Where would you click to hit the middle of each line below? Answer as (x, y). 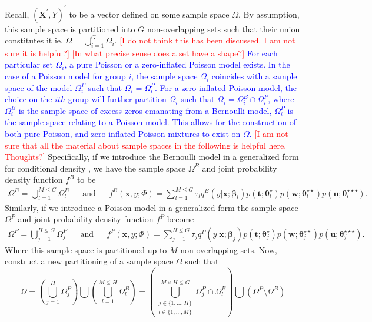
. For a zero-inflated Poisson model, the (226, 87)
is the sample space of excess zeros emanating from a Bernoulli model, (145, 110)
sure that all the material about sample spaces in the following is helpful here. (146, 145)
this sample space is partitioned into (70, 28)
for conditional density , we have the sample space (95, 168)
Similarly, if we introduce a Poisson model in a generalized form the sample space (152, 207)
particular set (29, 64)
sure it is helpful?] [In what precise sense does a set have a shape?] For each (141, 53)
